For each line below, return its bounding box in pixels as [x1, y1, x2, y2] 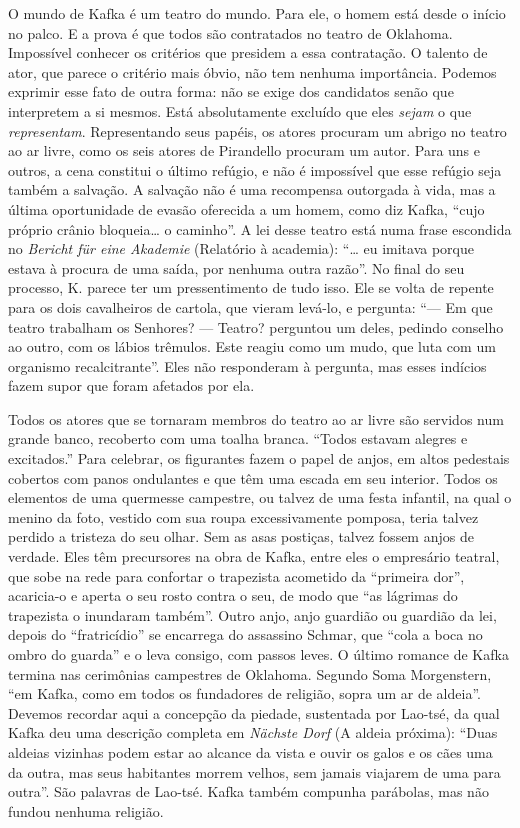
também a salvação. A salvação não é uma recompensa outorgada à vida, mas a [8, 179, 496, 200]
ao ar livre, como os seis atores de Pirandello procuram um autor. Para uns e [8, 140, 481, 161]
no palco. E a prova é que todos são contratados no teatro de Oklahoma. [8, 22, 453, 43]
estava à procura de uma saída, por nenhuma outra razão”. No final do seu [8, 257, 465, 278]
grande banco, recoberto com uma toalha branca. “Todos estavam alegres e [8, 428, 468, 449]
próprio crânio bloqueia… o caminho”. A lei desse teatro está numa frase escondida [8, 218, 512, 239]
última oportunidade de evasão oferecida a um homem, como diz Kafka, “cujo [8, 198, 485, 219]
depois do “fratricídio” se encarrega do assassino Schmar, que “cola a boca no [8, 624, 483, 645]
